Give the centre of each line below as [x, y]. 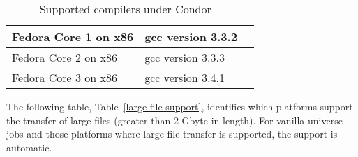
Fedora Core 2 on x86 [65, 57]
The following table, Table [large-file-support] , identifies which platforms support [180, 106]
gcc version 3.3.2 [191, 36]
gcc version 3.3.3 [185, 57]
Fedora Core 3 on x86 [65, 77]
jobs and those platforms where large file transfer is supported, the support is [172, 134]
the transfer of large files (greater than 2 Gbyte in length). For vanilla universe [174, 120]
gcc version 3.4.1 [185, 77]
